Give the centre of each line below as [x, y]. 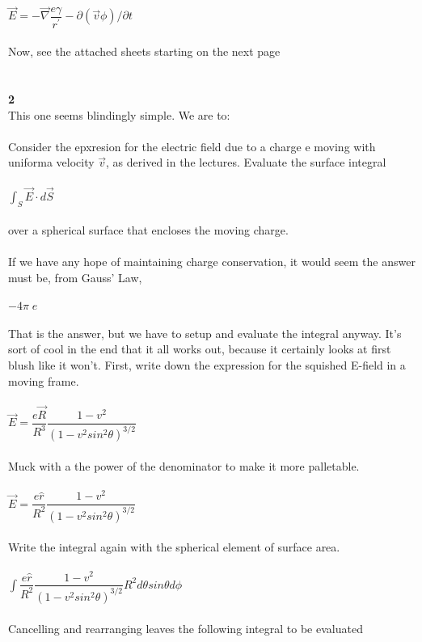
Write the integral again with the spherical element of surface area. [174, 547]
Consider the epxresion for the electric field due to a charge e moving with [192, 146]
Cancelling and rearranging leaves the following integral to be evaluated [186, 628]
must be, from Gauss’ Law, [75, 278]
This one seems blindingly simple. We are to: [119, 114]
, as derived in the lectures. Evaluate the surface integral [246, 162]
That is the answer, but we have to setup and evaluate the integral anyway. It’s [205, 333]
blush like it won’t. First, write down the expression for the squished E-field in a [207, 364]
